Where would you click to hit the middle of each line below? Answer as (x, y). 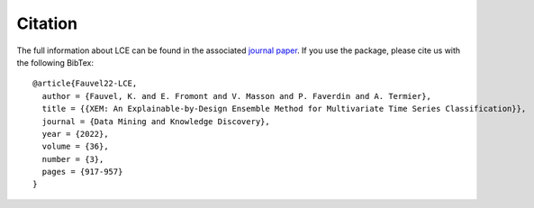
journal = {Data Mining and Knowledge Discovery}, (156, 121)
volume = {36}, (75, 147)
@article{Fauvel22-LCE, (85, 84)
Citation (47, 23)
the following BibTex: (55, 62)
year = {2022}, (75, 134)
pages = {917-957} (82, 172)
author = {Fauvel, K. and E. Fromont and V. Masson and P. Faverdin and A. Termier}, (237, 96)
